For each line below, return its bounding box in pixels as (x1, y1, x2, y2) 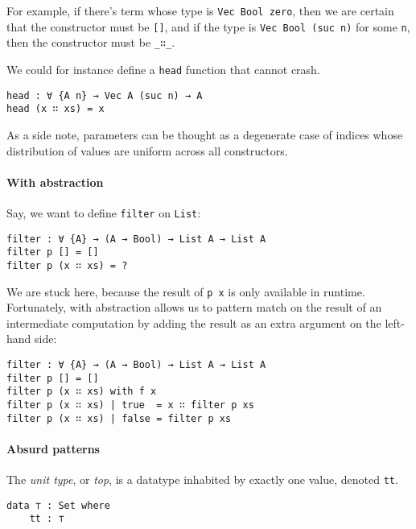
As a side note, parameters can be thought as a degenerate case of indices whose (6, 126, 403, 143)
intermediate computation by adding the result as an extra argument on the (6, 314, 381, 331)
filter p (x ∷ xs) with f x (6, 386, 157, 398)
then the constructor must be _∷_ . (6, 34, 175, 51)
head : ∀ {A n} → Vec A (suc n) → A (6, 89, 203, 101)
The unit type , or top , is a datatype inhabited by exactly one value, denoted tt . (6, 471, 398, 488)
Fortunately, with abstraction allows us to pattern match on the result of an (6, 299, 382, 316)
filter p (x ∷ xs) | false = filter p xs (6, 412, 232, 424)
